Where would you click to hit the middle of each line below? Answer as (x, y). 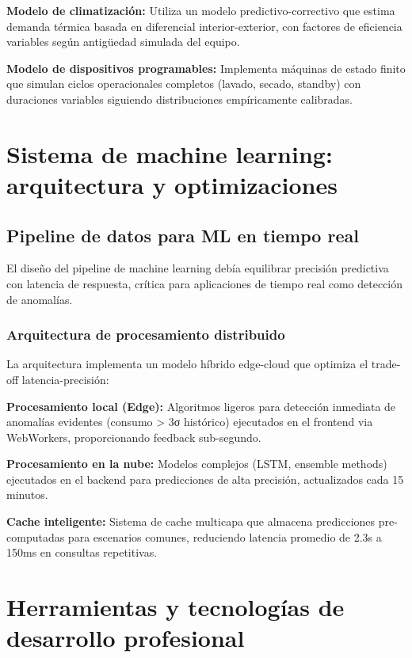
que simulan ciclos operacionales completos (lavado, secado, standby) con (184, 84)
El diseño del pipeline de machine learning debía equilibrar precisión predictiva (198, 268)
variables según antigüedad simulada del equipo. (123, 42)
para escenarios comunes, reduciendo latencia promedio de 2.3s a (225, 536)
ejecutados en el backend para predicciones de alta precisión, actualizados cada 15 (205, 479)
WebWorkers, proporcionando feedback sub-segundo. (134, 437)
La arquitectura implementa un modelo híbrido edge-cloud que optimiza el (187, 364)
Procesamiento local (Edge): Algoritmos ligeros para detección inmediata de (201, 406)
